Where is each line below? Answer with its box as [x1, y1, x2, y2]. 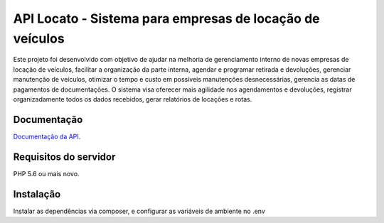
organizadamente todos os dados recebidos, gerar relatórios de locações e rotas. [13, 94, 252, 103]
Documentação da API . [13, 132, 81, 141]
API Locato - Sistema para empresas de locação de [13, 11, 320, 26]
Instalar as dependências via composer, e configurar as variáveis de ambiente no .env [13, 207, 266, 215]
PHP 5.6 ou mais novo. [13, 169, 80, 178]
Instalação [13, 188, 61, 200]
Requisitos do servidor [13, 151, 116, 163]
